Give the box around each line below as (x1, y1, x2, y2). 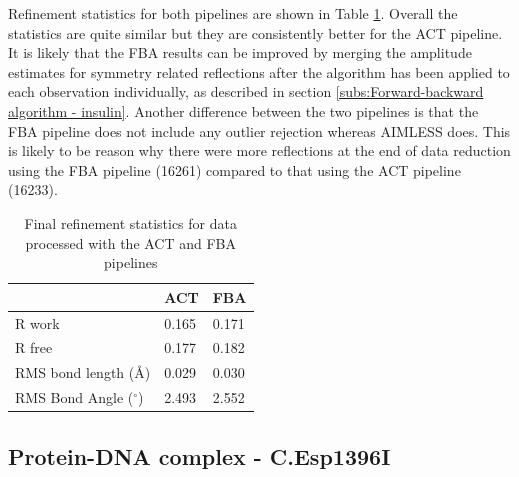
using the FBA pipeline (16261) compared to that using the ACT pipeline (8, 159, 461, 180)
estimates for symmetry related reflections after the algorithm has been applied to (8, 61, 510, 82)
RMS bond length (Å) (15, 362, 151, 383)
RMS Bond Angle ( (15, 387, 134, 408)
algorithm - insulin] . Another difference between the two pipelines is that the (8, 100, 479, 121)
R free (15, 337, 53, 358)
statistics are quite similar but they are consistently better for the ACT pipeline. (8, 22, 503, 43)
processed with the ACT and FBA (25, 232, 237, 253)
